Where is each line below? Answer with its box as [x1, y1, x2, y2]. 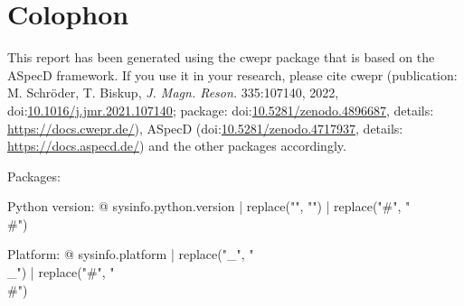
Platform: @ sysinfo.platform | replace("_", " [7, 245, 254, 264]
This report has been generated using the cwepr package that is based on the [7, 48, 435, 67]
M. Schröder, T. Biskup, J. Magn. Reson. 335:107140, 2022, [7, 83, 339, 102]
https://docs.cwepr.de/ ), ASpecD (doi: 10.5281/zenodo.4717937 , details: [7, 118, 403, 137]
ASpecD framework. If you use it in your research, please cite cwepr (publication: [7, 65, 458, 84]
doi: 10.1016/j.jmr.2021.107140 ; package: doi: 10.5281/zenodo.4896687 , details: [7, 100, 434, 119]
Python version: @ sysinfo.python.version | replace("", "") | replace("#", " [7, 197, 411, 216]
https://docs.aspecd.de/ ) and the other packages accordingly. [7, 136, 346, 155]
